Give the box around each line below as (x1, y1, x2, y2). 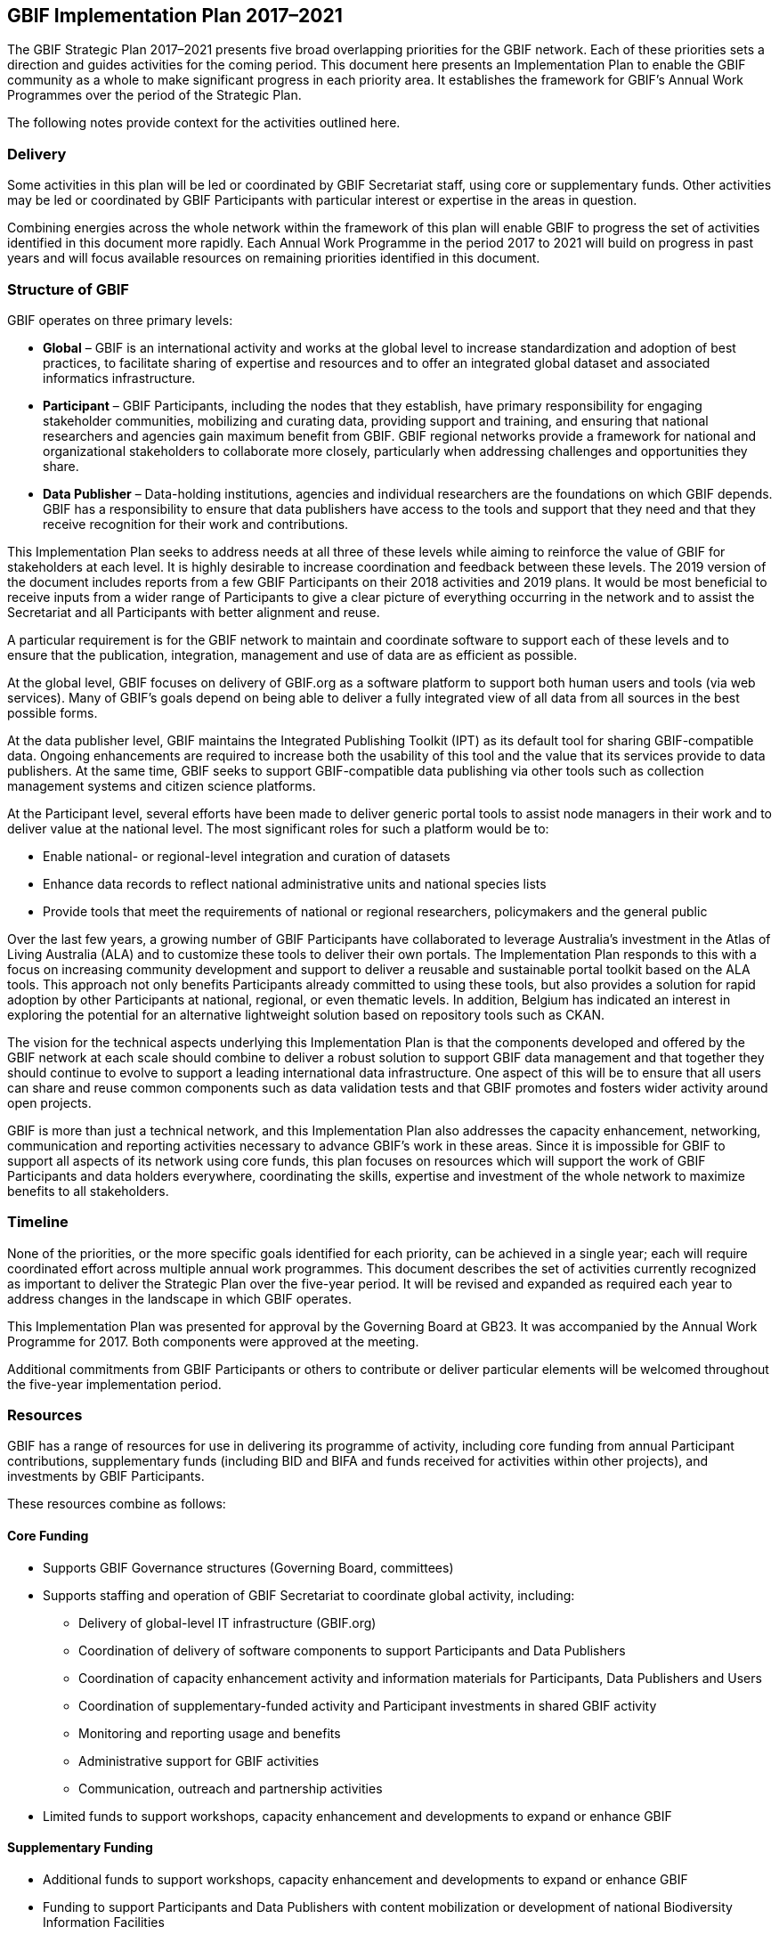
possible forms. (7, 704, 98, 720)
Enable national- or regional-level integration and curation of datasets (43, 848, 450, 864)
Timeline (7, 1213, 69, 1232)
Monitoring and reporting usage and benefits (78, 1725, 341, 1741)
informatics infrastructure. (43, 370, 196, 386)
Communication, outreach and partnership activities (78, 1780, 383, 1796)
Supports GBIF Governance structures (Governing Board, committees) (43, 1559, 454, 1575)
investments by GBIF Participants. (7, 1468, 205, 1484)
